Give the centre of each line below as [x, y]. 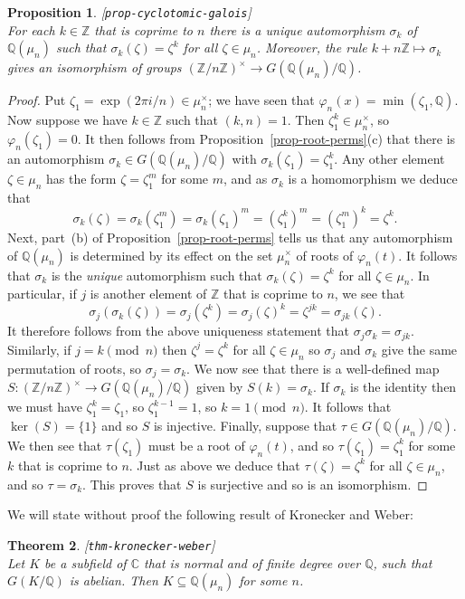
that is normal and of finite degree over [252, 562]
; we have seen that [261, 100]
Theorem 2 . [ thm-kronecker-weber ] [111, 544]
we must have [45, 407]
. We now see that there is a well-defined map [313, 368]
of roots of [325, 255]
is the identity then [403, 387]
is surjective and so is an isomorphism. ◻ [313, 484]
